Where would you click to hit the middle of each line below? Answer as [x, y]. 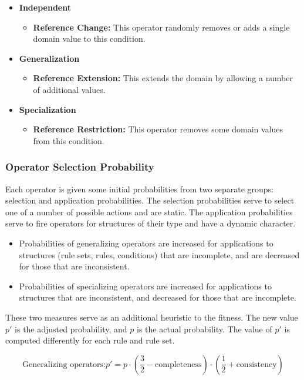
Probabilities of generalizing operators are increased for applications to [146, 243]
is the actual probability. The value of [205, 329]
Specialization [48, 109]
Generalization [49, 58]
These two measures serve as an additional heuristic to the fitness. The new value [152, 317]
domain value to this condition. [89, 39]
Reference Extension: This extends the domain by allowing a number [163, 78]
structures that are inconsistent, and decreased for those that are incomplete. [158, 297]
